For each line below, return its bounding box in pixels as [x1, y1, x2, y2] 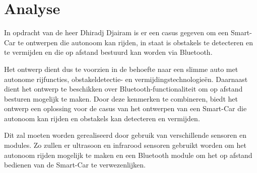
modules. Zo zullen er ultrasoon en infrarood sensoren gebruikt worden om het [4, 140, 246, 150]
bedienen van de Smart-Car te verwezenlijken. [4, 159, 146, 170]
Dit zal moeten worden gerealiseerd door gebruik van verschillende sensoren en [4, 130, 247, 140]
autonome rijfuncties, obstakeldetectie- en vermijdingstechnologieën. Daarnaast [4, 73, 248, 84]
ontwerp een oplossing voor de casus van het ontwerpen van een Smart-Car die [4, 103, 247, 114]
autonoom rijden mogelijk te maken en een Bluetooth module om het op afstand [4, 149, 252, 160]
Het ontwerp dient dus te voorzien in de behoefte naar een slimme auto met [4, 63, 238, 74]
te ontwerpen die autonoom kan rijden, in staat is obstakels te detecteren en [18, 37, 253, 47]
